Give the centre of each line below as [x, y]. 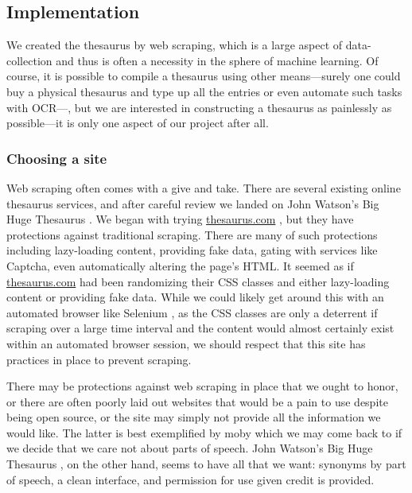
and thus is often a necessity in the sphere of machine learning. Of [217, 60]
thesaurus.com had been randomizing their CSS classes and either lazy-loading [198, 281]
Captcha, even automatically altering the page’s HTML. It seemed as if [180, 265]
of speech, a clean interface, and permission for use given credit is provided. [190, 479]
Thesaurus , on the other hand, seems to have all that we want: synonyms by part [206, 464]
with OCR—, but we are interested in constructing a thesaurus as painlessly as [199, 107]
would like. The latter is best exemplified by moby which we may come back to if [204, 432]
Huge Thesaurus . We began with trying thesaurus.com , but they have [180, 219]
